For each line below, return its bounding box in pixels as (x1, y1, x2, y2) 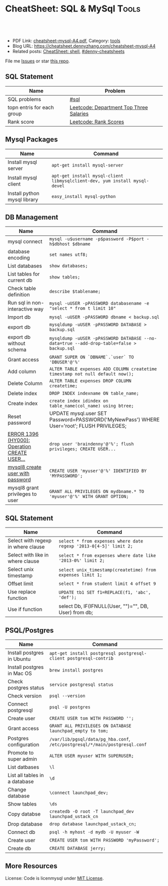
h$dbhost (49, 241, 70, 247)
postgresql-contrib (67, 655, 114, 661)
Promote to (7, 749, 34, 756)
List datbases (7, 763, 39, 770)
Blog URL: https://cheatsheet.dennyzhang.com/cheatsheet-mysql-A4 (12, 43, 156, 49)
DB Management (5, 213, 58, 221)
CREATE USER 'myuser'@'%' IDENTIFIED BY (49, 468, 147, 474)
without (7, 340, 25, 347)
